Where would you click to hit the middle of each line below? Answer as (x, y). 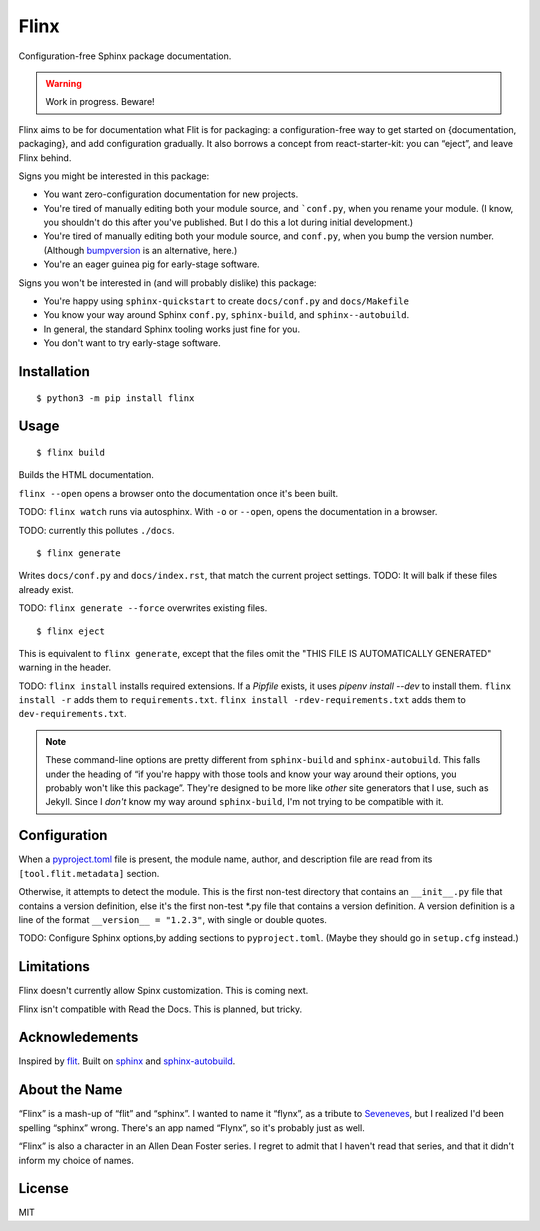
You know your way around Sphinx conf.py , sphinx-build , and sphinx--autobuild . (226, 315)
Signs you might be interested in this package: (114, 176)
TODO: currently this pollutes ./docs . (96, 530)
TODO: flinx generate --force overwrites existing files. (143, 608)
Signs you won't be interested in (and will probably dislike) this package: (167, 282)
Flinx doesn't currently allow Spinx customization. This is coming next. (163, 991)
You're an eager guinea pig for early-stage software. (151, 264)
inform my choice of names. (76, 1160)
